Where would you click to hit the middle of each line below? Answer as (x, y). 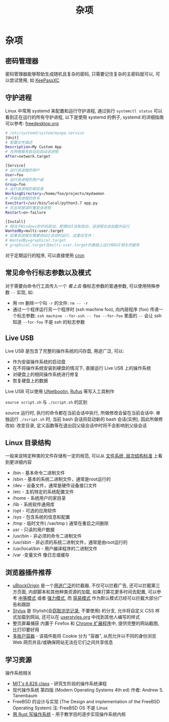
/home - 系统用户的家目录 (39, 498)
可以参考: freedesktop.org (32, 123)
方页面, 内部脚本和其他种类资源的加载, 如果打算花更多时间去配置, (79, 592)
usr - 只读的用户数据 (34, 530)
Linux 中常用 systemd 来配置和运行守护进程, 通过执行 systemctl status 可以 (84, 111)
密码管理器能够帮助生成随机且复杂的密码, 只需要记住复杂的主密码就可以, (80, 74)
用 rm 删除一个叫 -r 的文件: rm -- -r (50, 303)
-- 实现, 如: (22, 292)
